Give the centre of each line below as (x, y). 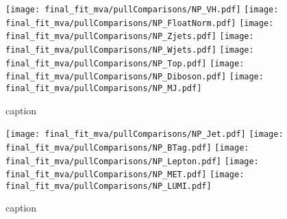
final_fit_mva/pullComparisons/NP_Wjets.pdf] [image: (130, 50)
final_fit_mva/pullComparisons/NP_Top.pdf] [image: (125, 63)
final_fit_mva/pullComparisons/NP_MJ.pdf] (104, 88)
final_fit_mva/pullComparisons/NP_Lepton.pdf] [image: (132, 161)
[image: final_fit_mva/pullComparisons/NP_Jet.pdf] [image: (145, 134)
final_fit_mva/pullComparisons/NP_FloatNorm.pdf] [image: (140, 23)
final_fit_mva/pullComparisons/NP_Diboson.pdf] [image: (135, 77)
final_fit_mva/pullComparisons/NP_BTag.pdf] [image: (127, 147)
